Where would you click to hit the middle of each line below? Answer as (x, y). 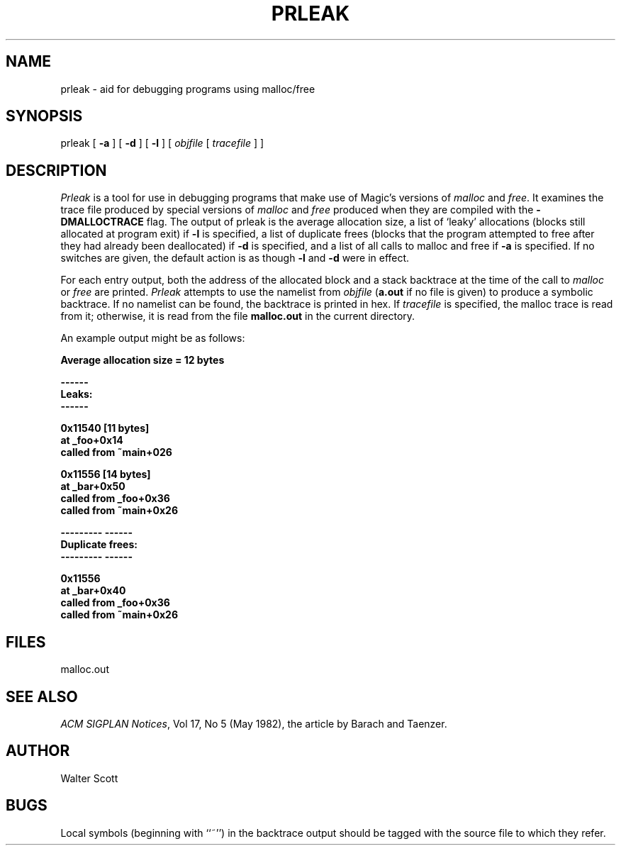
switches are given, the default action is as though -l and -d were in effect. (235, 258)
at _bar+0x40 (93, 591)
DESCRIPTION (56, 170)
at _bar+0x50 (93, 486)
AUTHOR (38, 751)
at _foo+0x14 (92, 440)
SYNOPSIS (44, 116)
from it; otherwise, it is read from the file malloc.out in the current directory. (238, 316)
